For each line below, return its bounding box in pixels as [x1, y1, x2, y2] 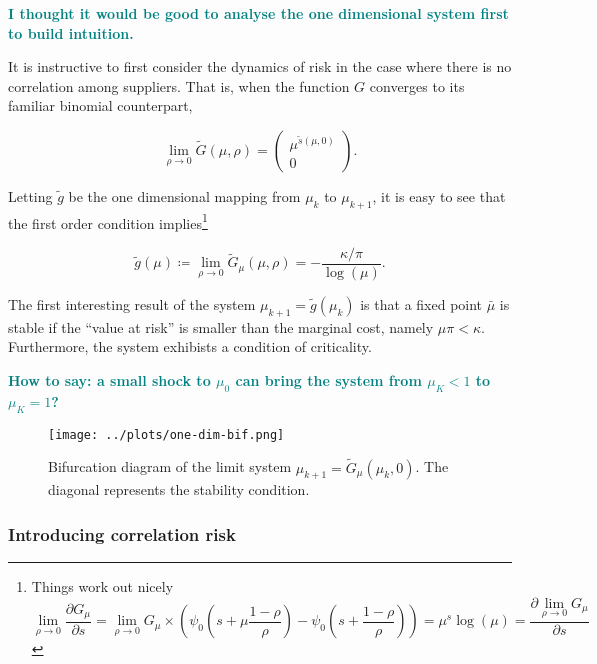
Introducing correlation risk [8, 521, 236, 546]
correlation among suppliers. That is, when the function [8, 75, 350, 96]
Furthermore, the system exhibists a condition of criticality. [8, 336, 372, 357]
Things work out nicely [31, 576, 174, 597]
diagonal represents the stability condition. [48, 479, 310, 500]
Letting [8, 185, 53, 206]
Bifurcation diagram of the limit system [48, 456, 292, 477]
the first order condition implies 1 [8, 209, 208, 233]
